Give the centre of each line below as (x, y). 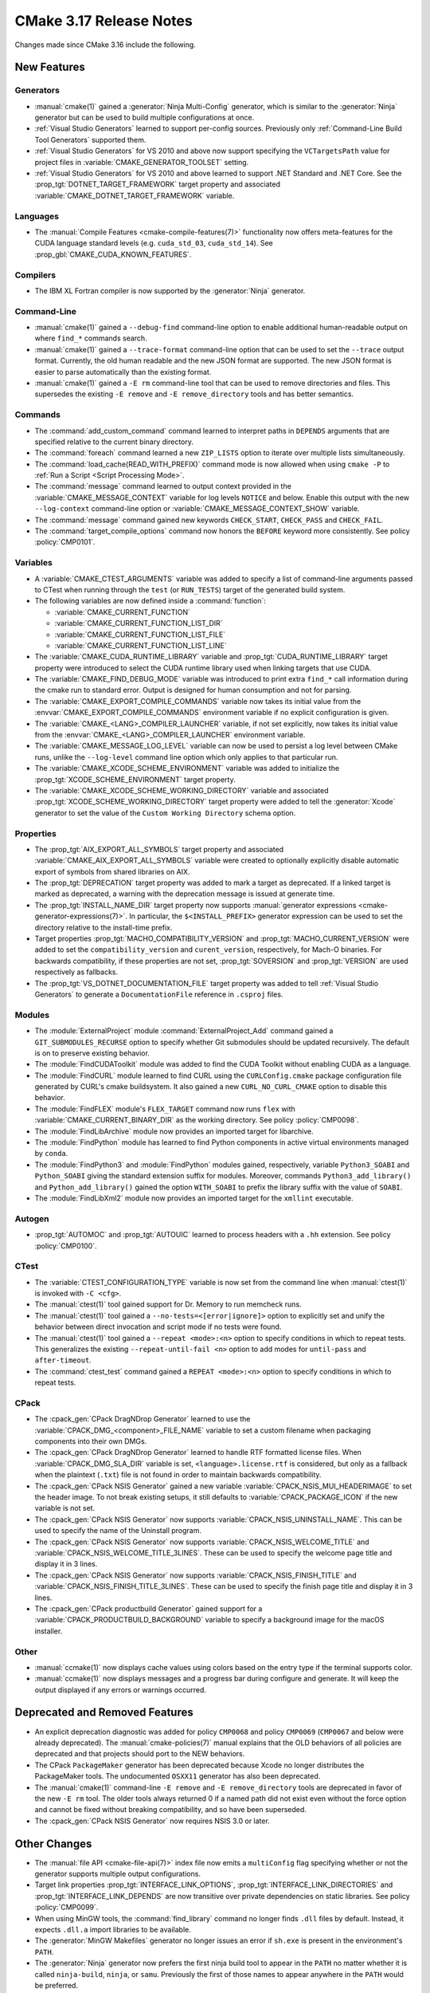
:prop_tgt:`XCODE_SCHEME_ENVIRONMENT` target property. (135, 779)
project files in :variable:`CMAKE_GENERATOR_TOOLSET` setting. (142, 162)
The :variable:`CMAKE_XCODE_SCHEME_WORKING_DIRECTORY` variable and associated (182, 790)
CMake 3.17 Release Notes (104, 21)
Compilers (35, 275)
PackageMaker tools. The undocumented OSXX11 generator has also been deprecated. (178, 1776)
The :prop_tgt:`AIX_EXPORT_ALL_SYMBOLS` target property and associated (159, 849)
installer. (49, 1631)
